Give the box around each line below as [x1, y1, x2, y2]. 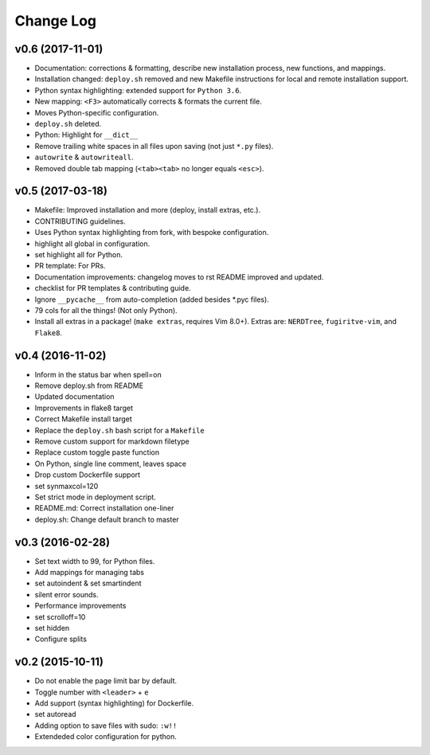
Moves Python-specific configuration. [34, 108, 159, 117]
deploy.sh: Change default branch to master [34, 514, 179, 524]
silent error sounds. [34, 589, 99, 599]
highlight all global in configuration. [34, 239, 150, 248]
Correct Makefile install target [34, 414, 133, 424]
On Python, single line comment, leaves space [34, 459, 187, 468]
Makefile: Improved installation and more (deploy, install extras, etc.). [34, 205, 261, 215]
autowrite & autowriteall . [34, 152, 134, 162]
